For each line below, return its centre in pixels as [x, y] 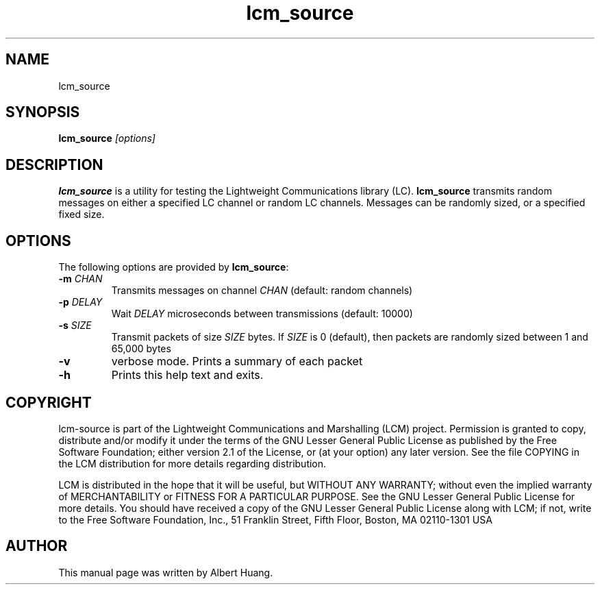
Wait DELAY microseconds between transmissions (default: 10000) [262, 314]
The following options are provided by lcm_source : [174, 267]
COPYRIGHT [49, 402]
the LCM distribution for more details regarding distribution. [192, 463]
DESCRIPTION [54, 164]
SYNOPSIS [43, 112]
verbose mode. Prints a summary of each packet [237, 361]
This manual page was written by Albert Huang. [166, 572]
